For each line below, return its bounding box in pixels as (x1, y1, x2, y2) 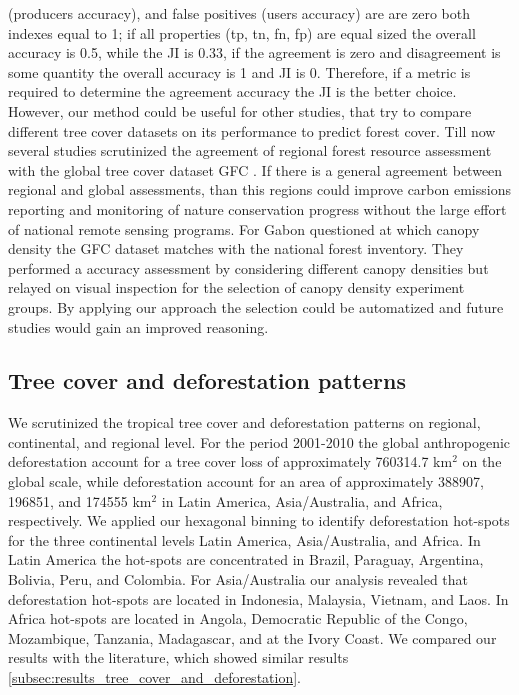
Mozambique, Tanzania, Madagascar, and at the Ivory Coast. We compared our (8, 627, 497, 648)
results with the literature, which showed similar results (8, 647, 349, 668)
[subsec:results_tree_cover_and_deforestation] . (8, 667, 302, 688)
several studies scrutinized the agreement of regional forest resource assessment (8, 140, 492, 161)
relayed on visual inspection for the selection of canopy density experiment (8, 277, 465, 298)
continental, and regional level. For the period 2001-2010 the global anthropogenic (8, 431, 511, 452)
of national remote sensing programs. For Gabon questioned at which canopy (8, 218, 480, 239)
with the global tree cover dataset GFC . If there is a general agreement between (8, 159, 503, 180)
